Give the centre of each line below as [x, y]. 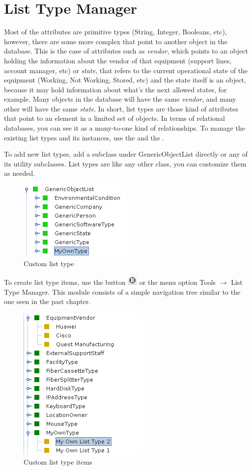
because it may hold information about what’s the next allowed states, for [115, 89]
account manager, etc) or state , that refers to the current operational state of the [126, 70]
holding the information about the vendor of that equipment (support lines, [118, 60]
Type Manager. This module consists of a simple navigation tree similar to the [122, 291]
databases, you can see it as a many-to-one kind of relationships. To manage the [125, 128]
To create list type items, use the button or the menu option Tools [110, 282]
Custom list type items [58, 461]
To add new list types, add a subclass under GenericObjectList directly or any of [126, 154]
